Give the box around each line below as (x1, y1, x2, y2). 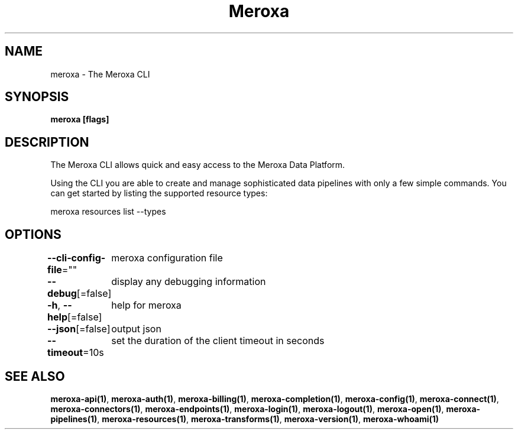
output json (111, 323, 161, 335)
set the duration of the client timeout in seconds (111, 335, 325, 347)
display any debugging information (111, 276, 266, 288)
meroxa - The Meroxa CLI (50, 69, 150, 79)
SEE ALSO (5, 368, 65, 384)
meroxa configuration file (111, 252, 223, 264)
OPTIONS (5, 226, 61, 242)
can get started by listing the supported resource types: (50, 188, 268, 199)
